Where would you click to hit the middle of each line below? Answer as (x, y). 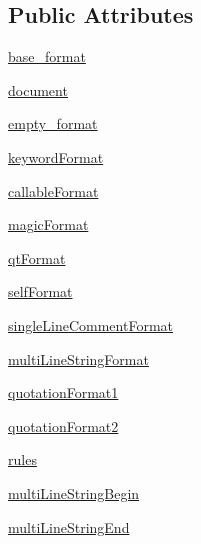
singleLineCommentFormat (91, 324)
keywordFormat (56, 156)
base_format (47, 56)
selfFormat (40, 291)
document (38, 89)
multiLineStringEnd (69, 526)
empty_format (53, 123)
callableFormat (53, 190)
